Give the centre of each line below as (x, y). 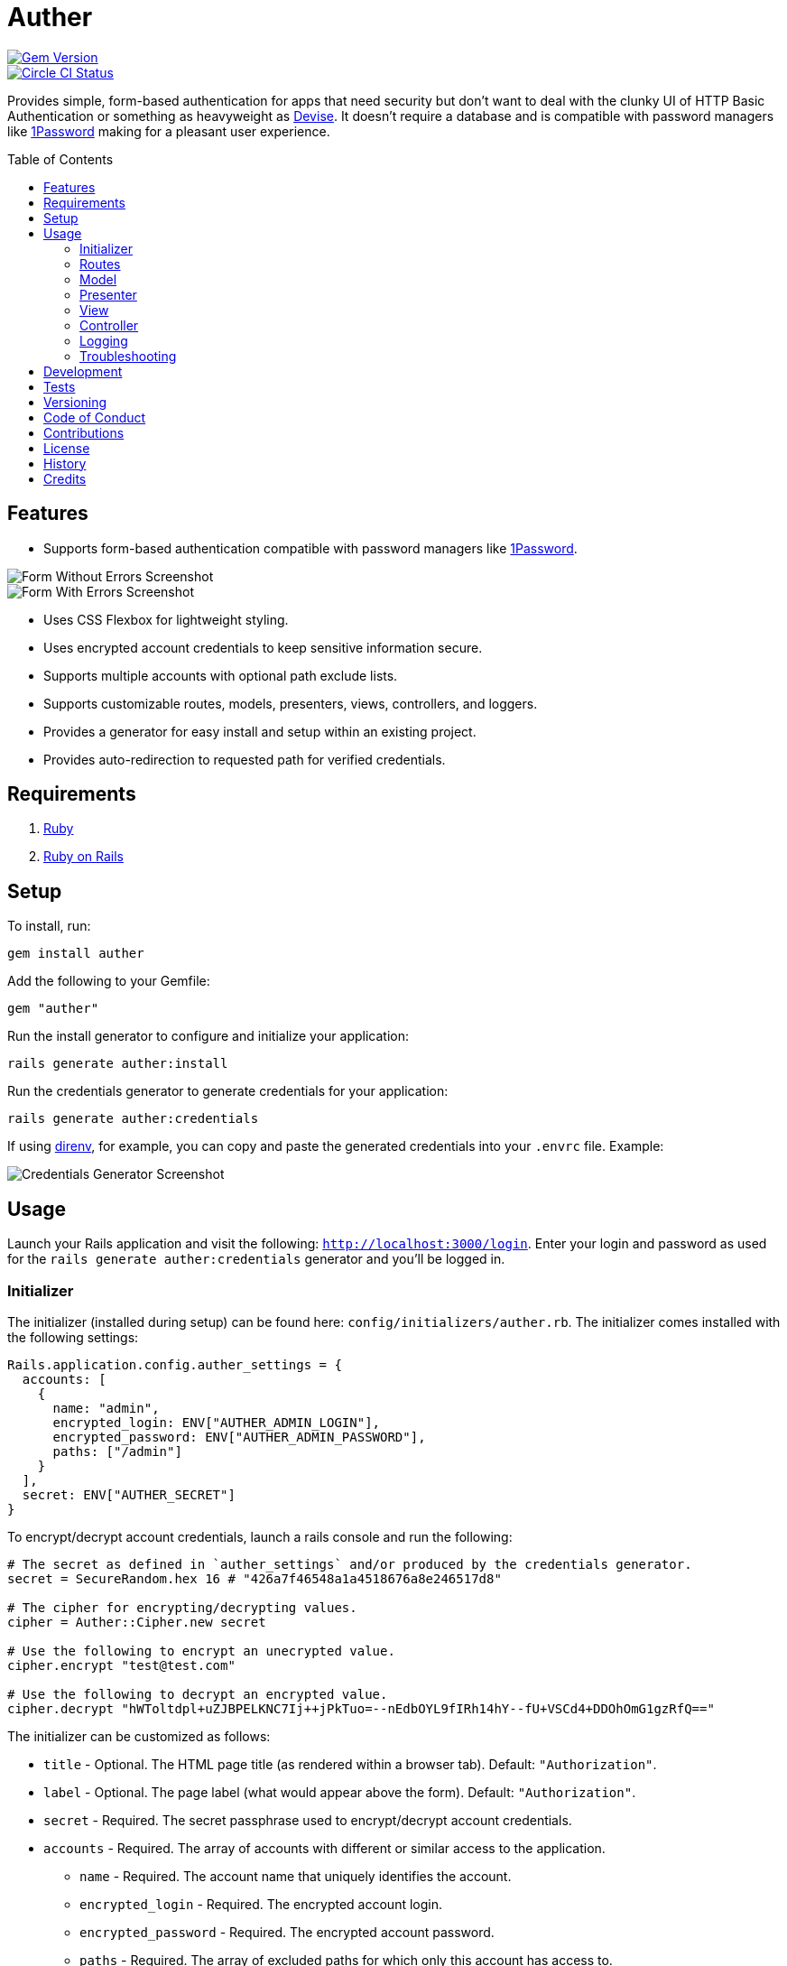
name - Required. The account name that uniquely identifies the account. (296, 1876)
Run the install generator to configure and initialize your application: (208, 1036)
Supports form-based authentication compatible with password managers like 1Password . (310, 548)
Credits (65, 478)
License (67, 448)
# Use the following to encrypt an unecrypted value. (201, 1651)
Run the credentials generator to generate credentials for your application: (228, 1091)
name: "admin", (106, 1408)
